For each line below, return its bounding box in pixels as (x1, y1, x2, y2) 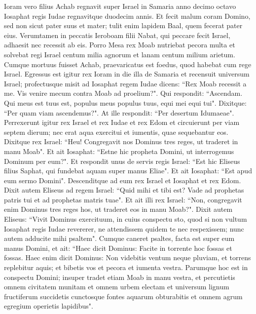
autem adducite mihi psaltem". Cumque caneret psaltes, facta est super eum (4, 233, 235, 243)
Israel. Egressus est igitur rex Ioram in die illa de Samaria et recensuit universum (4, 69, 250, 79)
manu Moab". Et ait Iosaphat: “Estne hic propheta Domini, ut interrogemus (4, 146, 234, 156)
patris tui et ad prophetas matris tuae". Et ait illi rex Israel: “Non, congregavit (4, 194, 242, 204)
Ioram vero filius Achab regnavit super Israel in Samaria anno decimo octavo (4, 1, 236, 11)
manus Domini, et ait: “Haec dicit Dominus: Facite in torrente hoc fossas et (4, 242, 232, 253)
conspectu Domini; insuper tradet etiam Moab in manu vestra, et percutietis (4, 272, 235, 282)
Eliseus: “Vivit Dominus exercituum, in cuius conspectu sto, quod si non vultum (4, 214, 247, 224)
